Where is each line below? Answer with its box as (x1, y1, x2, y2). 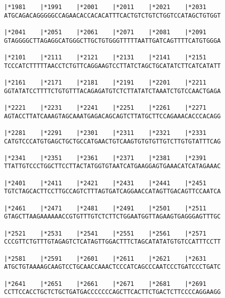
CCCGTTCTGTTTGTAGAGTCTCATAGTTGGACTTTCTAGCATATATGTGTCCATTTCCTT (4, 238, 221, 246)
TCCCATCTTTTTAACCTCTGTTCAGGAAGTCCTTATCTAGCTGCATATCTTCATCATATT (4, 62, 221, 69)
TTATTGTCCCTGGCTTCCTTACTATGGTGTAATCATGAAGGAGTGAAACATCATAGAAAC (4, 163, 221, 170)
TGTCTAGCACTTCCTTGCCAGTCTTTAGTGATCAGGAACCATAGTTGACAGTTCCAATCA (4, 188, 221, 195)
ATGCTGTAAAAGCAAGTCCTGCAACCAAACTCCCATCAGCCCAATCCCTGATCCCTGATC (4, 263, 221, 271)
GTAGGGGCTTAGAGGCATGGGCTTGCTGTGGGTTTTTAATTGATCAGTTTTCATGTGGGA (4, 37, 221, 44)
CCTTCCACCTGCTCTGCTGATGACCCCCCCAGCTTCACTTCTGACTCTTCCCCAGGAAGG (4, 288, 221, 296)
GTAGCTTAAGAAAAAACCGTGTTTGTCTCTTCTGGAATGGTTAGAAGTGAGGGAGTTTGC (4, 213, 221, 220)
